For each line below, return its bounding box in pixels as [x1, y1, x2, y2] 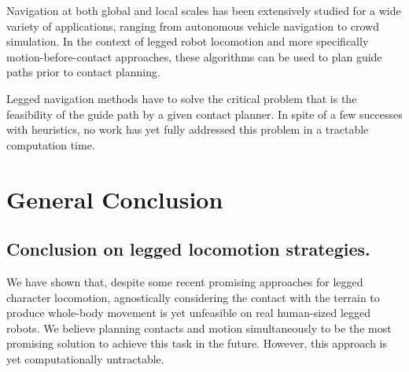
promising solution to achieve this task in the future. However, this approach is [6, 335, 388, 352]
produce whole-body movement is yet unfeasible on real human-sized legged [6, 304, 371, 321]
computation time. [6, 136, 95, 153]
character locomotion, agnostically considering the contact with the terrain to [6, 289, 380, 305]
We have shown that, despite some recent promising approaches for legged [6, 273, 363, 289]
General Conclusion [6, 182, 223, 215]
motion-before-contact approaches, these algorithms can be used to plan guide [6, 48, 382, 64]
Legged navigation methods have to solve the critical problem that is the [6, 90, 357, 106]
